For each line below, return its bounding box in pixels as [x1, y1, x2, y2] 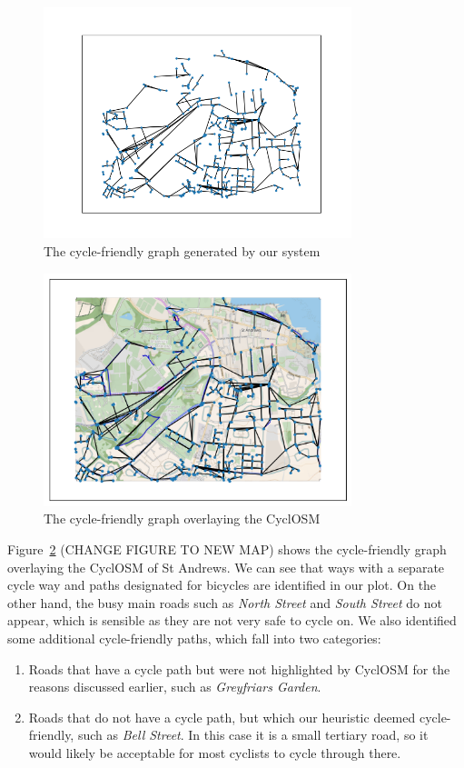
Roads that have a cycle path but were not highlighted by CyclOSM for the [28, 659, 450, 678]
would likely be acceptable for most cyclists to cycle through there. [28, 743, 401, 762]
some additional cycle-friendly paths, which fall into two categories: [7, 628, 381, 647]
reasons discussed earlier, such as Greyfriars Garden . [28, 677, 321, 696]
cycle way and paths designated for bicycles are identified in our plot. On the [7, 575, 437, 594]
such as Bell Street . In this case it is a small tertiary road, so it [77, 725, 429, 744]
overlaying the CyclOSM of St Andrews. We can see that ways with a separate [7, 557, 445, 576]
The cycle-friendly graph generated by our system [44, 241, 321, 260]
